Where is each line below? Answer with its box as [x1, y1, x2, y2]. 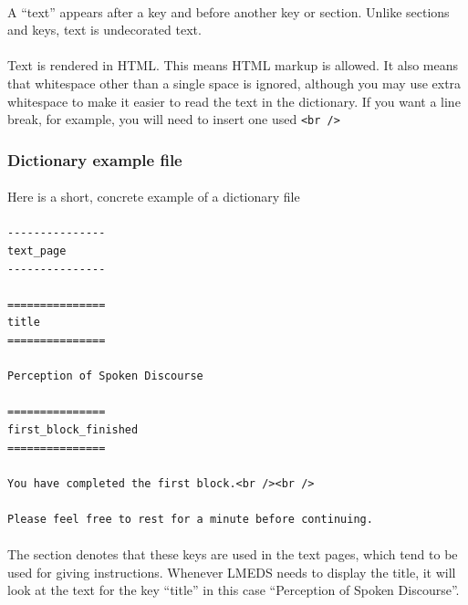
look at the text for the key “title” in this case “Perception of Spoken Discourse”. [7, 580, 460, 600]
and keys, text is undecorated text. [7, 20, 202, 39]
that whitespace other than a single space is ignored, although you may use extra [7, 73, 462, 92]
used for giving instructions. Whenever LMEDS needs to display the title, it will [7, 562, 456, 581]
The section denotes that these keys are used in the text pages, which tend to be [7, 545, 458, 564]
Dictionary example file [7, 148, 182, 171]
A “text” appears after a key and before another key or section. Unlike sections [7, 2, 450, 21]
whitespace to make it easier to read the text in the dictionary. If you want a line [7, 91, 461, 110]
